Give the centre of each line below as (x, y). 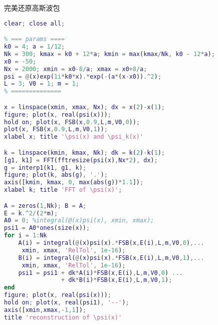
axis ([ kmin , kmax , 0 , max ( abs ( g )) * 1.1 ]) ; (74, 183)
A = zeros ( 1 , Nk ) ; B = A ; (45, 206)
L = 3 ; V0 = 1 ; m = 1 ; (42, 84)
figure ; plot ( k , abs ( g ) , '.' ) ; (56, 175)
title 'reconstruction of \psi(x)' (63, 317)
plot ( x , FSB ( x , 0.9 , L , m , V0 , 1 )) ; (56, 129)
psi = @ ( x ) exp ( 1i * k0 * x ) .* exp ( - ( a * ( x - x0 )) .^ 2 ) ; (83, 76)
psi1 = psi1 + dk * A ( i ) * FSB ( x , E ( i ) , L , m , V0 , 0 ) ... (101, 273)
